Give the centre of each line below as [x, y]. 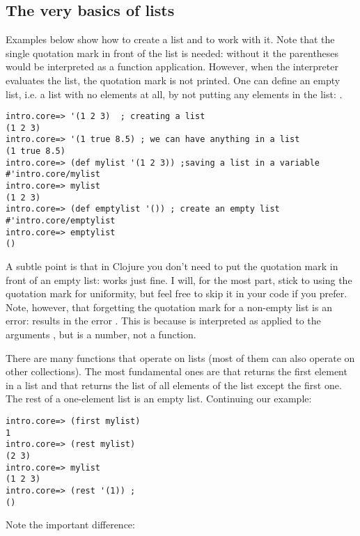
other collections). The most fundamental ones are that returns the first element [177, 371]
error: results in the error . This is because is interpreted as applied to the [163, 321]
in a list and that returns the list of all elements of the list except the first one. [174, 385]
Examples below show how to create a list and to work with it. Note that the [170, 39]
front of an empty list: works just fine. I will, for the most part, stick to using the [179, 279]
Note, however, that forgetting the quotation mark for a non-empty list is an [169, 307]
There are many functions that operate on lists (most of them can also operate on [180, 357]
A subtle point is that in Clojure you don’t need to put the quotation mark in [172, 266]
